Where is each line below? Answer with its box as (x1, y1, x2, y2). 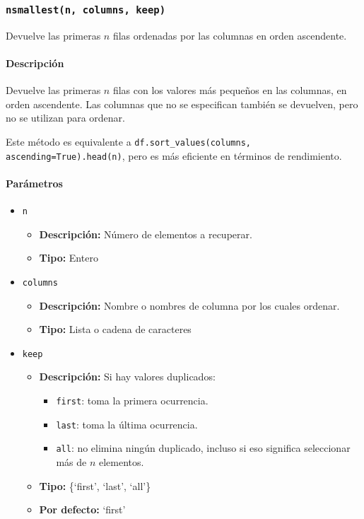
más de (56, 454, 87, 469)
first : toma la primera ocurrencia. (56, 393, 209, 407)
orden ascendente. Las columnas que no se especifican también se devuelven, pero (6, 96, 358, 111)
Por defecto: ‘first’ (39, 502, 126, 517)
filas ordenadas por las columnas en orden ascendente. (112, 28, 347, 42)
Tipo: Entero (39, 250, 98, 265)
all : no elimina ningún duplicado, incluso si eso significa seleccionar (56, 441, 351, 455)
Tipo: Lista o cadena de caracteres (39, 322, 192, 337)
